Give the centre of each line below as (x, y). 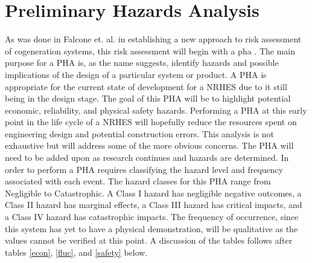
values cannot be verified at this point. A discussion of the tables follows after (149, 240)
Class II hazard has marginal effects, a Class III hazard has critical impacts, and (154, 205)
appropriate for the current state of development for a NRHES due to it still (146, 86)
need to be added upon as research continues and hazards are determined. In (147, 157)
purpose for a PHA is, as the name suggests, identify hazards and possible (142, 63)
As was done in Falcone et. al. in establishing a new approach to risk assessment (153, 39)
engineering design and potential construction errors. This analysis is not (140, 133)
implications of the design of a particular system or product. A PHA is (136, 74)
